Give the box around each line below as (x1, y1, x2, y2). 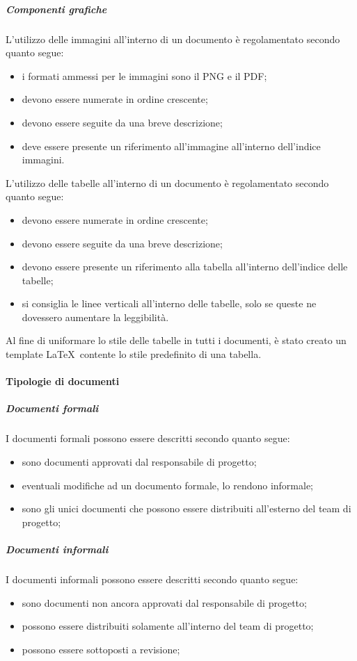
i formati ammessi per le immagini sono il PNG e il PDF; (22, 68, 267, 83)
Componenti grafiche (6, 1, 107, 16)
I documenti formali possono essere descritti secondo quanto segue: (6, 431, 290, 446)
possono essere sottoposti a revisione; (22, 642, 180, 656)
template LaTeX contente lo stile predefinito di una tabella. (6, 347, 262, 361)
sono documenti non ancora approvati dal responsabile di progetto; (22, 595, 307, 610)
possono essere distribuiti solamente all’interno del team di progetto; (22, 619, 314, 633)
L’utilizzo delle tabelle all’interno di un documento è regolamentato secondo (6, 175, 329, 190)
